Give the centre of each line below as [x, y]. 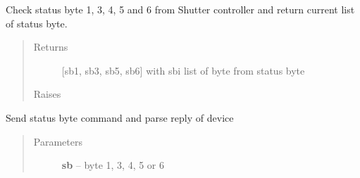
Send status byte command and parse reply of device [120, 117]
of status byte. [37, 23]
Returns [51, 47]
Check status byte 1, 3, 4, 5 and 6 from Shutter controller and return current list [180, 9]
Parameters [58, 141]
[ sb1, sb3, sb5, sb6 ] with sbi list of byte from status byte [183, 70]
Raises [47, 94]
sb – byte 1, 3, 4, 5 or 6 [113, 165]
